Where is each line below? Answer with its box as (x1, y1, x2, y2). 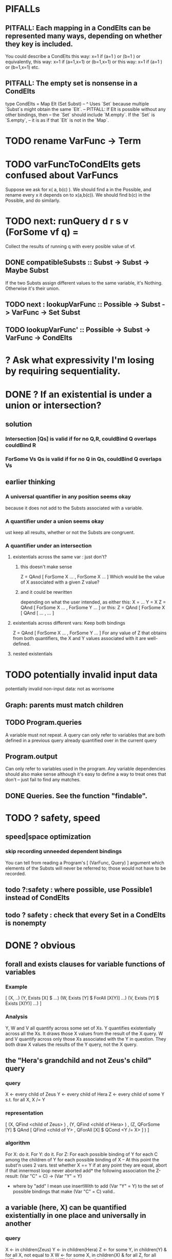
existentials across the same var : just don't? (12, 554, 107, 560)
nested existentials (12, 651, 53, 657)
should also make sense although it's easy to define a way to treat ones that (5, 771, 166, 777)
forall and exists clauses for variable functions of (5, 960, 165, 968)
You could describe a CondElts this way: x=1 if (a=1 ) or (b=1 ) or (5, 53, 141, 59)
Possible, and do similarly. (5, 197, 61, 203)
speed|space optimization (5, 833, 91, 841)
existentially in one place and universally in (5, 1211, 146, 1220)
